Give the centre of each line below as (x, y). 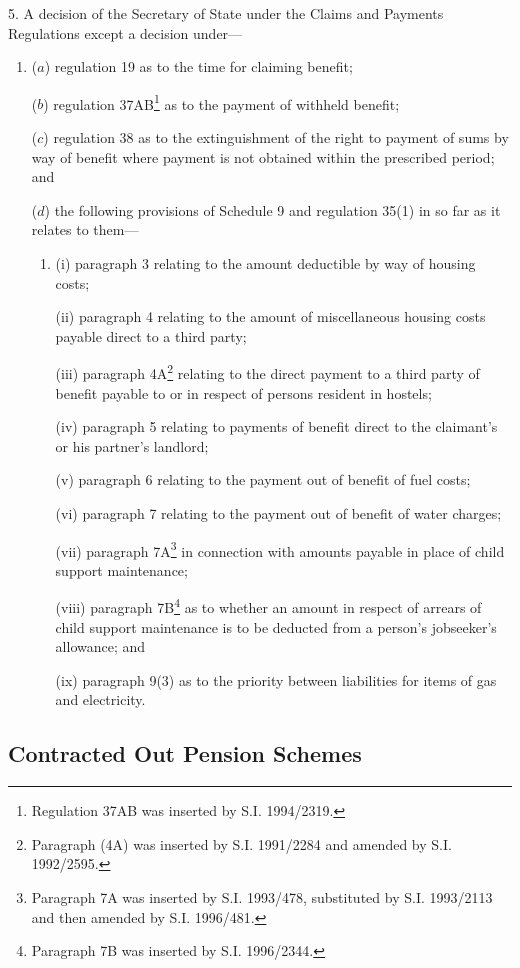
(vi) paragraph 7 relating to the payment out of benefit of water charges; (278, 513)
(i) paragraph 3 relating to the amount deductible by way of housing (265, 263)
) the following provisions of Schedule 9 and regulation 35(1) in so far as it (272, 209)
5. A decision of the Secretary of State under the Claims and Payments (226, 13)
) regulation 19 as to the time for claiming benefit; (198, 66)
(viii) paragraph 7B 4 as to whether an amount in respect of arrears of (268, 606)
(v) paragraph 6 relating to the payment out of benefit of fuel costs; (263, 479)
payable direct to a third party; (151, 335)
